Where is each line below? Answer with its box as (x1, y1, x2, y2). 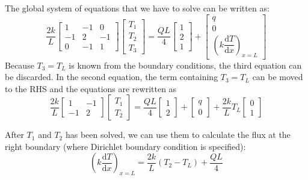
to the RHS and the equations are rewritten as (5, 82, 177, 95)
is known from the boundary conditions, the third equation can (69, 58, 302, 71)
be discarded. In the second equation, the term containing (5, 70, 218, 83)
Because (5, 58, 34, 71)
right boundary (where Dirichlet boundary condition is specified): (5, 140, 246, 152)
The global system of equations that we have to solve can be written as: (5, 2, 269, 14)
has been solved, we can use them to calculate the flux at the (65, 128, 291, 141)
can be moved (252, 70, 303, 83)
